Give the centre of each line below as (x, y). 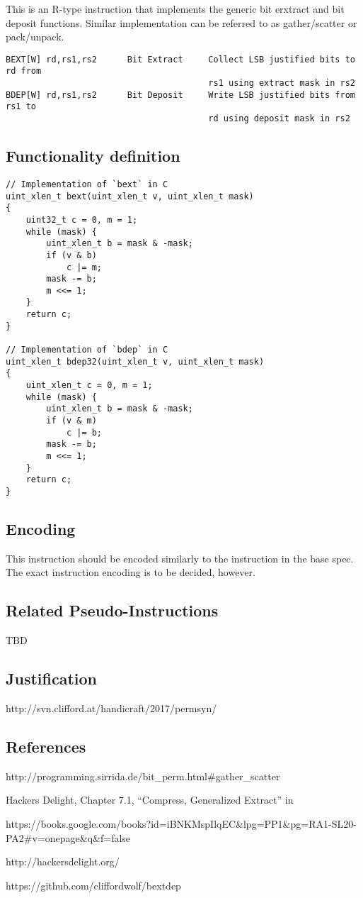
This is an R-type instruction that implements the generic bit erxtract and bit (175, 9)
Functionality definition (93, 156)
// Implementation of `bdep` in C (87, 350)
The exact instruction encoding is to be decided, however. (131, 572)
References (46, 747)
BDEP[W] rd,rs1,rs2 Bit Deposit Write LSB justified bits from (180, 95)
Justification (51, 678)
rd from (24, 71)
